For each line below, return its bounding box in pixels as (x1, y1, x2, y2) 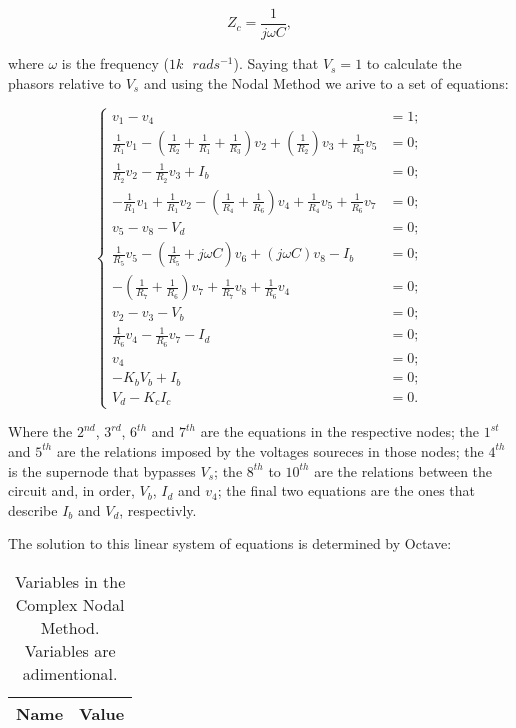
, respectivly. (119, 499, 197, 520)
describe (8, 499, 58, 520)
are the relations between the (314, 460, 493, 481)
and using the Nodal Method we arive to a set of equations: (143, 72, 509, 93)
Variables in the (14, 569, 126, 593)
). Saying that (233, 53, 319, 74)
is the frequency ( (61, 53, 169, 74)
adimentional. (22, 661, 118, 685)
